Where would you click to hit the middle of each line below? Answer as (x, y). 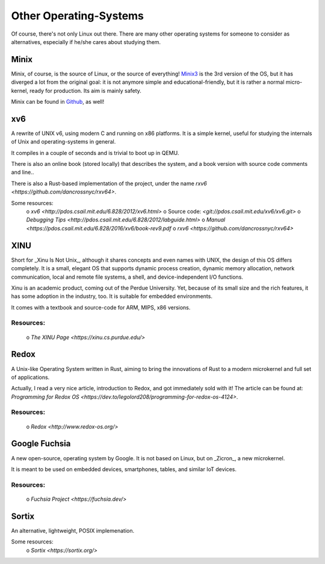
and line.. (23, 173)
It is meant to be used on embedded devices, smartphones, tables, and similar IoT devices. (124, 469)
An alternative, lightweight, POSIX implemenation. (73, 530)
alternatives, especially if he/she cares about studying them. (86, 42)
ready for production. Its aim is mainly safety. (85, 90)
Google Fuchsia (41, 444)
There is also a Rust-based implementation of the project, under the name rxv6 (109, 183)
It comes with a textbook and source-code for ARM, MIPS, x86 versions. (101, 307)
